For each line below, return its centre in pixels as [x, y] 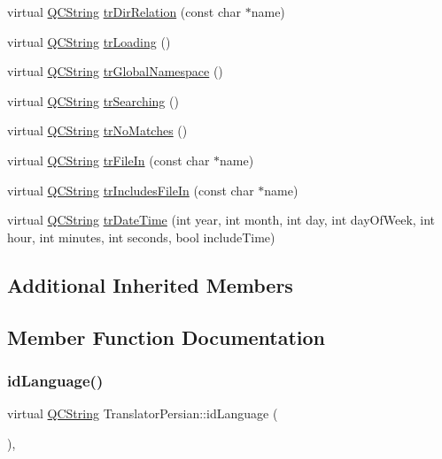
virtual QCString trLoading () [89, 41]
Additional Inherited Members [150, 284]
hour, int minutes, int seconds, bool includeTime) [141, 237]
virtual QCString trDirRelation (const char [124, 11]
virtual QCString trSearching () [93, 100]
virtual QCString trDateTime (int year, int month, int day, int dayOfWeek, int [221, 220]
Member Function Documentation [167, 337]
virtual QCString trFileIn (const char [109, 160]
